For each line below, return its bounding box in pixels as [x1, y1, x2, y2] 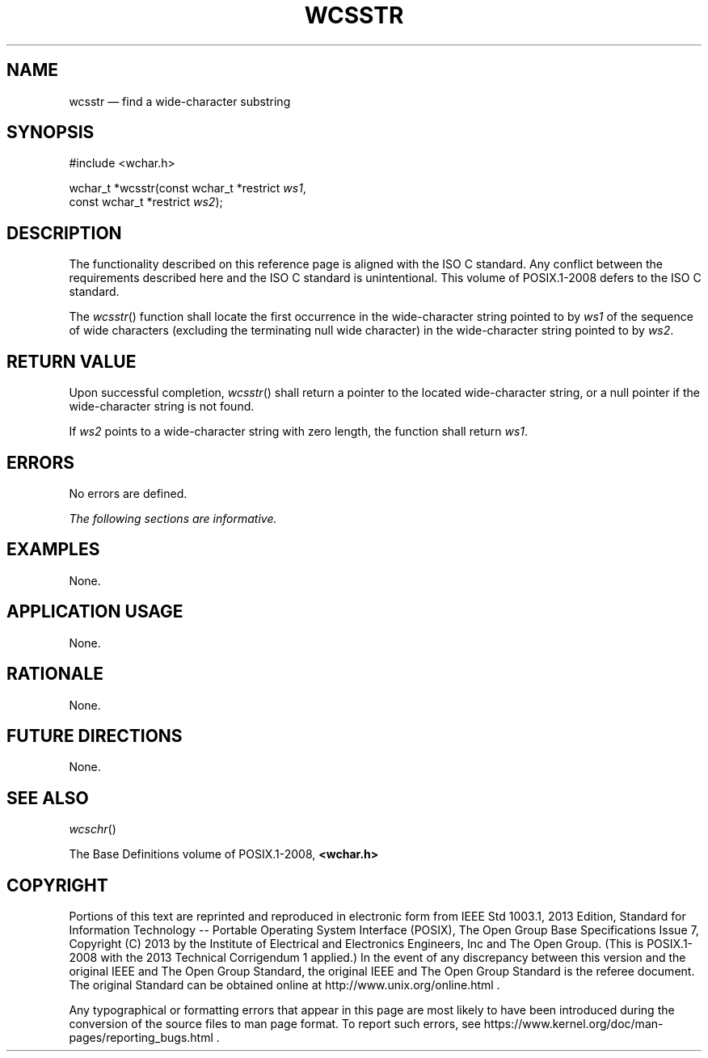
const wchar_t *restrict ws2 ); [69, 195, 223, 209]
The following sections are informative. [69, 511, 277, 525]
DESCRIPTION [6, 222, 122, 243]
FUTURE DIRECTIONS [6, 725, 183, 746]
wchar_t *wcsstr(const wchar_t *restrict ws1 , [69, 181, 306, 196]
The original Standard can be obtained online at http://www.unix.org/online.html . [69, 978, 500, 993]
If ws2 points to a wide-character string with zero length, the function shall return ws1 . [69, 424, 529, 439]
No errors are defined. [69, 486, 188, 500]
